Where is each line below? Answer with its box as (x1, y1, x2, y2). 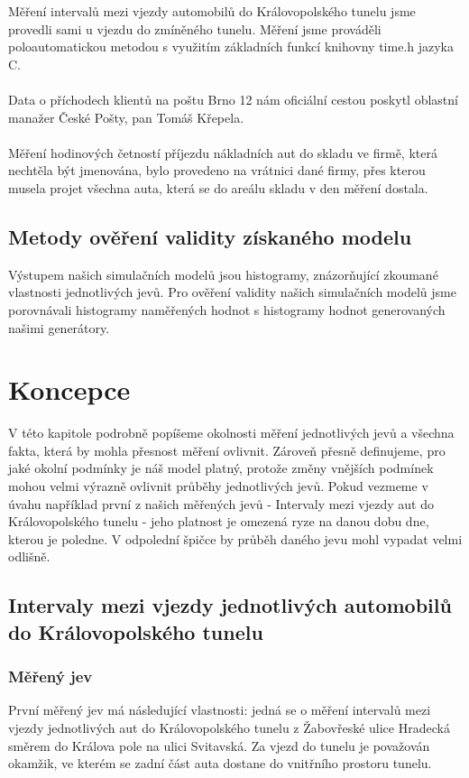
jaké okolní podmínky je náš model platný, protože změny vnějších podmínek (8, 458, 434, 477)
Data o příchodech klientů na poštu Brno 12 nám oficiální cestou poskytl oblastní (8, 89, 458, 108)
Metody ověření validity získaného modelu (8, 222, 412, 250)
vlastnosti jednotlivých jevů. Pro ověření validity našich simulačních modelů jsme (8, 282, 456, 301)
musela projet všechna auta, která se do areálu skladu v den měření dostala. (8, 178, 428, 197)
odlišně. (8, 547, 51, 566)
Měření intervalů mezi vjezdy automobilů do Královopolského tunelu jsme (8, 2, 416, 20)
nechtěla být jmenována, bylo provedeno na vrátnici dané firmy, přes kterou (8, 161, 426, 180)
